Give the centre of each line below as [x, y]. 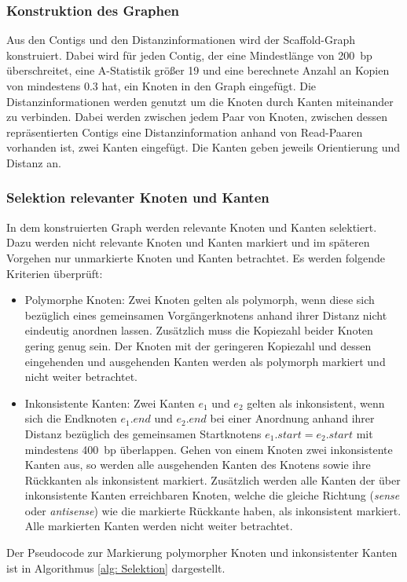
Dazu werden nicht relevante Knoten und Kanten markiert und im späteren [188, 242]
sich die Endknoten [71, 418]
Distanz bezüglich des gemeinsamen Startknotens [143, 433]
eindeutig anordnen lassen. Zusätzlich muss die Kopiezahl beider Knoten [199, 330]
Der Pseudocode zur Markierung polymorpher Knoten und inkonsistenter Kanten [202, 553]
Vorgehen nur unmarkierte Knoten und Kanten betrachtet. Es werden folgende [196, 257]
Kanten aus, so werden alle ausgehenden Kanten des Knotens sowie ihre [198, 465]
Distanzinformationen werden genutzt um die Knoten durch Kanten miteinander [200, 101]
